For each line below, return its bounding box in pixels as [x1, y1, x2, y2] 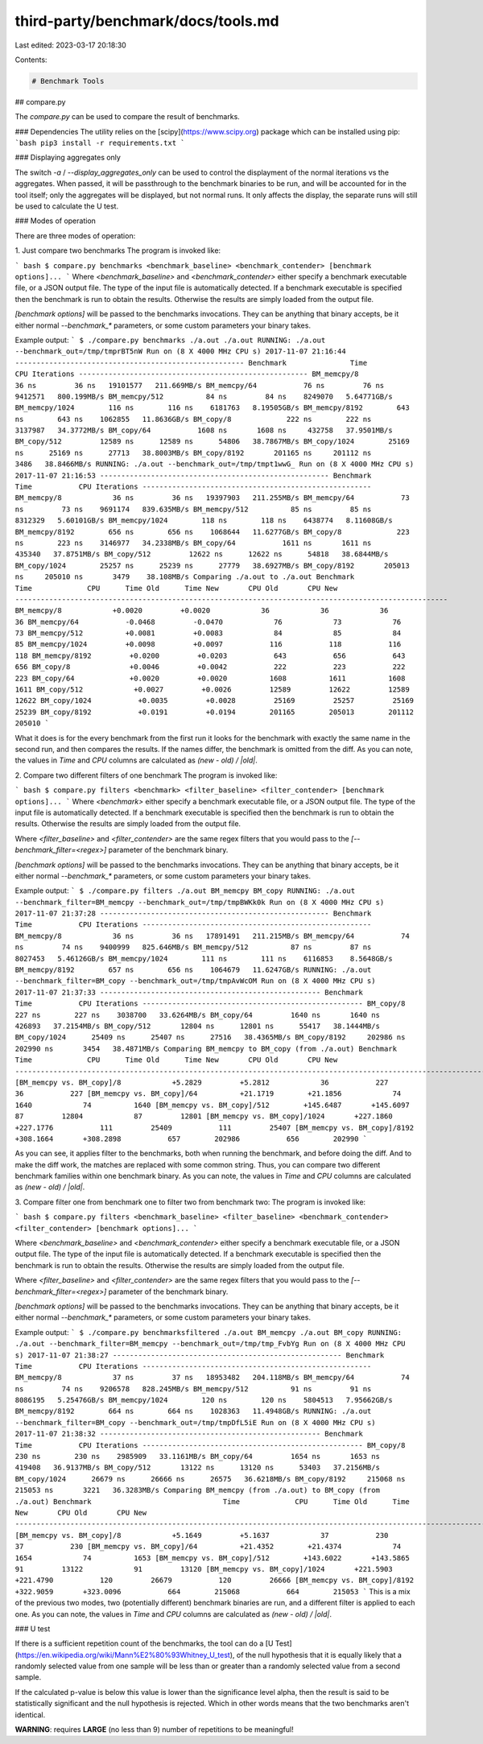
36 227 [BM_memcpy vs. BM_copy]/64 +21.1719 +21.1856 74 [14, 1089, 402, 1098]
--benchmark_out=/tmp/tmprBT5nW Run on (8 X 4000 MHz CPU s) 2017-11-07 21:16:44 [14, 347, 346, 356]
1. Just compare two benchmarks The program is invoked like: [14, 246, 221, 255]
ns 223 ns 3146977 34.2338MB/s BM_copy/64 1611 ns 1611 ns [14, 538, 372, 548]
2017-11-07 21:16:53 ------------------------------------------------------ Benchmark [14, 471, 372, 480]
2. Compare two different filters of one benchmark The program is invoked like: [14, 770, 278, 780]
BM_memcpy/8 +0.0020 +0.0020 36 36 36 [14, 606, 389, 615]
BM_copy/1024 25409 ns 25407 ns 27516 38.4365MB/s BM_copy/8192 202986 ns [14, 1033, 406, 1042]
